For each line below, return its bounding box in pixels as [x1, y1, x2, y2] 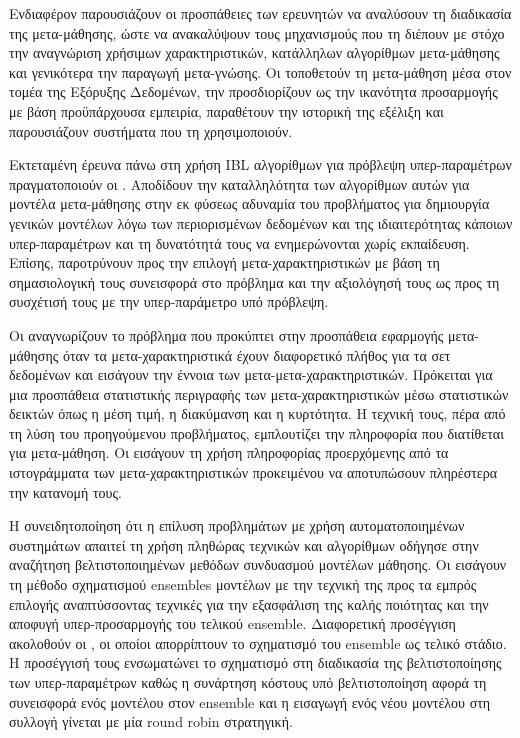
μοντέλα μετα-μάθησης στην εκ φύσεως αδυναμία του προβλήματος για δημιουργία [9, 193, 490, 214]
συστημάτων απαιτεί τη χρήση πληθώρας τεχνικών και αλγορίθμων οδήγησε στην [9, 534, 479, 555]
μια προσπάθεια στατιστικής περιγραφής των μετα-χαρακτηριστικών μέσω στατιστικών [9, 383, 509, 404]
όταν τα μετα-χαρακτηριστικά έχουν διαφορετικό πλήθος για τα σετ [62, 344, 451, 365]
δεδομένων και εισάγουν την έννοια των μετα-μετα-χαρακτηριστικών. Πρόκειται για [9, 364, 493, 385]
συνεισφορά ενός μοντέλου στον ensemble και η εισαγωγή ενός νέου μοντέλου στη [9, 691, 491, 712]
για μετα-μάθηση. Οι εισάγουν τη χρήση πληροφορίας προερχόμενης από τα [9, 442, 449, 463]
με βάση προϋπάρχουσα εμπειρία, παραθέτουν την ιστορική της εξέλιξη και [9, 100, 444, 121]
